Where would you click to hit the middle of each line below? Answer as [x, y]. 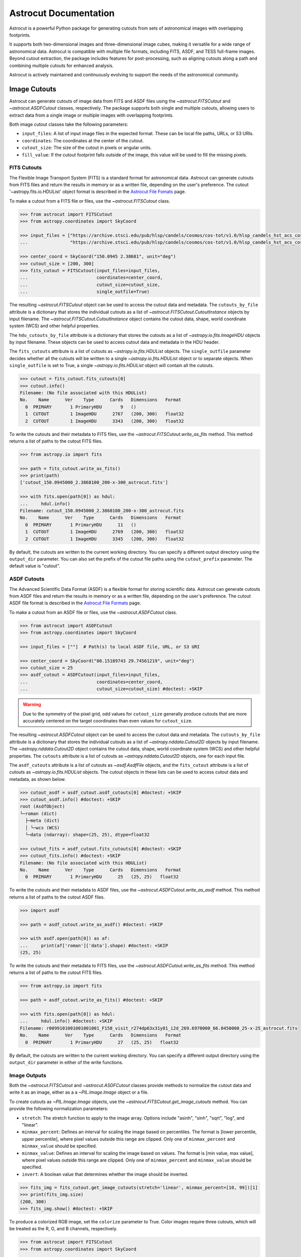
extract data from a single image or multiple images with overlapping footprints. [92, 115]
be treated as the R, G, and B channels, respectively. [63, 1229]
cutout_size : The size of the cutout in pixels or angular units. [87, 148]
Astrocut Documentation [62, 13]
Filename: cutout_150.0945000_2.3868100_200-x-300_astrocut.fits [102, 511]
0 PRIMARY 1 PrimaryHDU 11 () [81, 525]
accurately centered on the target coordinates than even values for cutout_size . [108, 721]
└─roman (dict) [38, 814]
